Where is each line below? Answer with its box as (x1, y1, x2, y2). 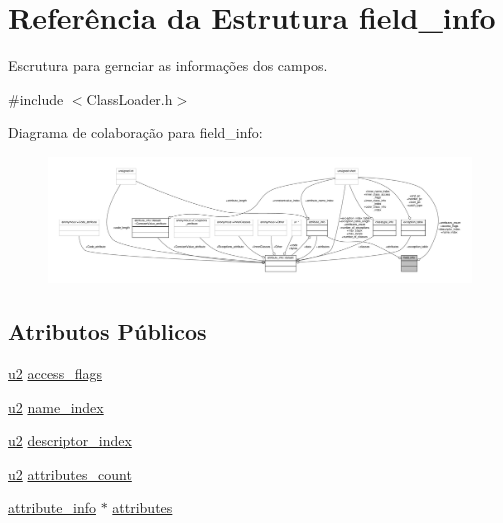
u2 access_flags (8, 362, 102, 383)
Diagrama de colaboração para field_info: (8, 122, 263, 143)
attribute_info (8, 497, 96, 518)
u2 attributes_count (8, 463, 132, 484)
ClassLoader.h (86, 88, 173, 109)
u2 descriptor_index (8, 430, 132, 451)
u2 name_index (8, 396, 104, 417)
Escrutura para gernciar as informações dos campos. (8, 55, 328, 76)
